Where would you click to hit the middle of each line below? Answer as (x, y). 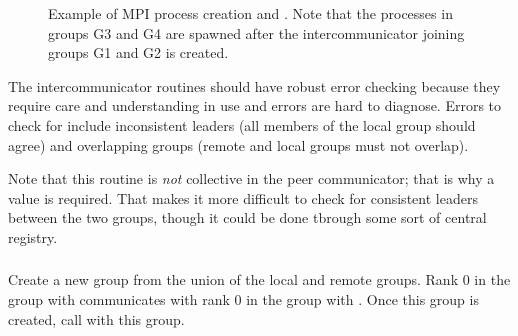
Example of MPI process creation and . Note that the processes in (250, 13)
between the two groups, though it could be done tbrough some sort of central (247, 217)
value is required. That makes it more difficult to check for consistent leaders (243, 197)
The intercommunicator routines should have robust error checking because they (254, 85)
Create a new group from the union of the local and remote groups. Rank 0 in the (259, 279)
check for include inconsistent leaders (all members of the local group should (242, 124)
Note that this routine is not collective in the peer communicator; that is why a (251, 178)
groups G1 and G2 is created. (138, 52)
